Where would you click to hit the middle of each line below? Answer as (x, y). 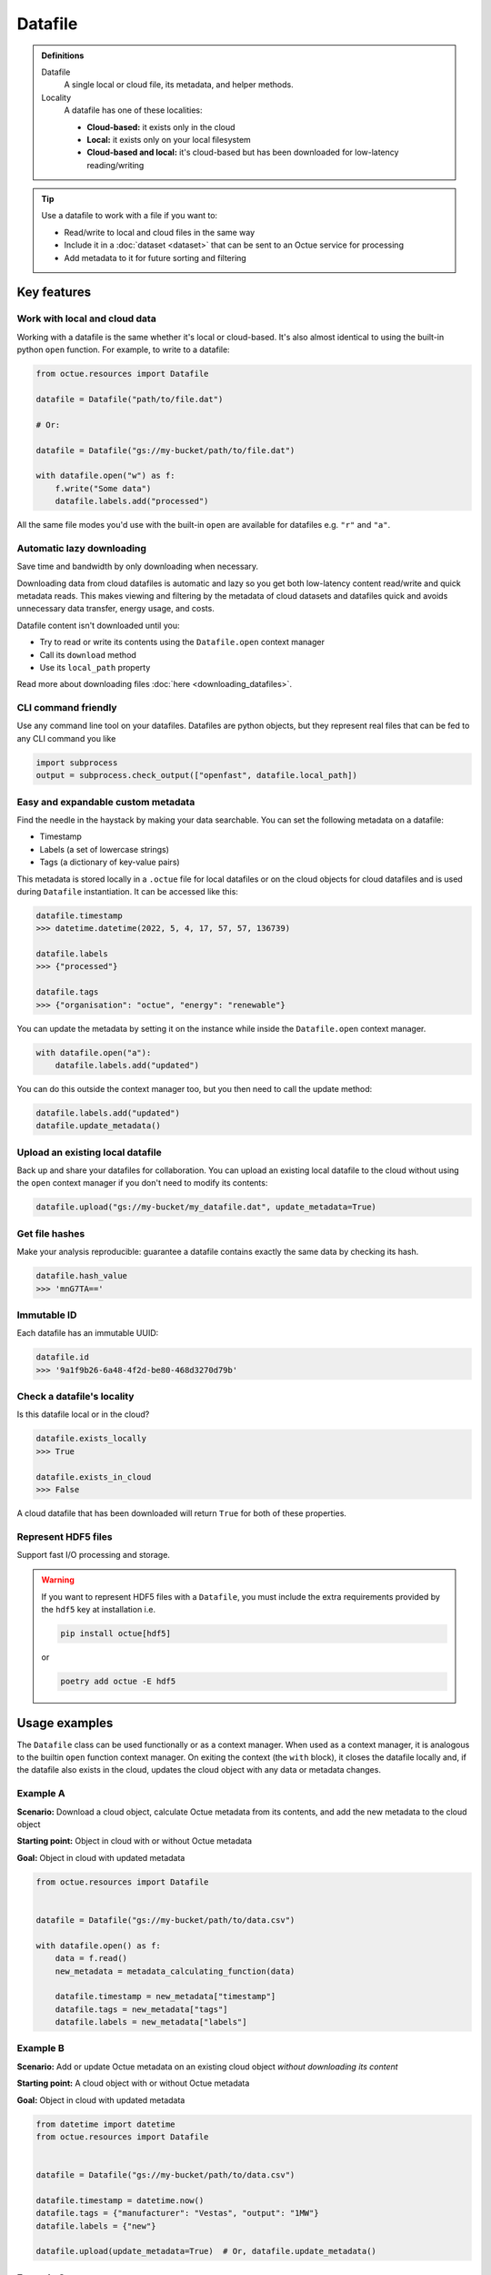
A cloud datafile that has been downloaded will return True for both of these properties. (182, 1513)
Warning (58, 1580)
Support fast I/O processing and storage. (93, 1555)
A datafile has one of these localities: (133, 110)
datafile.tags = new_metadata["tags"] (141, 2009)
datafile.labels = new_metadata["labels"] (151, 2022)
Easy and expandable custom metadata (106, 802)
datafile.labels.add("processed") (132, 501)
